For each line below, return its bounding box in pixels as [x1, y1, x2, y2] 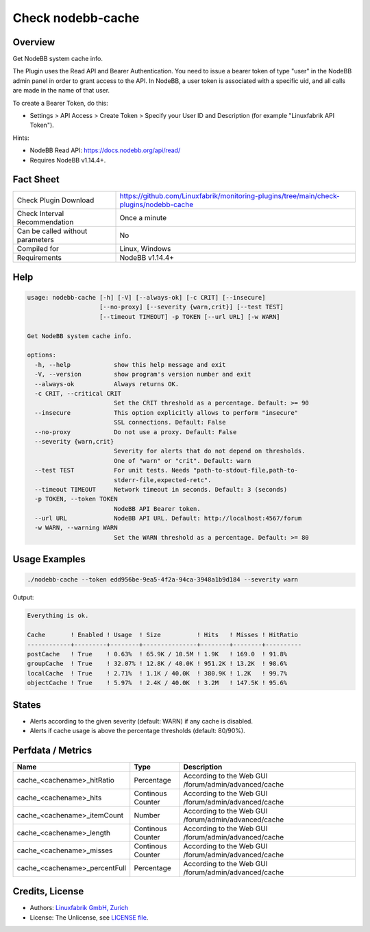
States [12, 699, 41, 710]
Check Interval [16, 209, 64, 219]
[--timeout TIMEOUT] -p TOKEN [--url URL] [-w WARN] [99, 313, 280, 320]
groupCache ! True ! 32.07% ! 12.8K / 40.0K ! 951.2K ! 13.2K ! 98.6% [27, 660, 288, 668]
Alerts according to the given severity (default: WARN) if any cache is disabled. [29, 717, 254, 725]
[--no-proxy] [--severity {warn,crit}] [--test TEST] [99, 303, 284, 311]
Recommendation [16, 217, 74, 227]
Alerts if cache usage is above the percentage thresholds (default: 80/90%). [29, 727, 246, 735]
